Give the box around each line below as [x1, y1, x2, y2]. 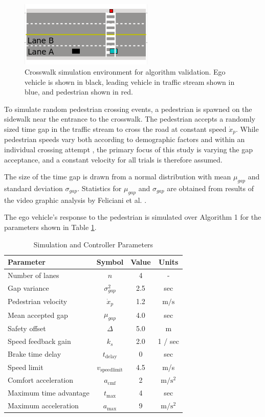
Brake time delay [8, 349, 61, 359]
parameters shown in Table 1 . [4, 222, 97, 232]
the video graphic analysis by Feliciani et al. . [4, 194, 147, 205]
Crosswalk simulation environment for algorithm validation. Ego [25, 66, 226, 77]
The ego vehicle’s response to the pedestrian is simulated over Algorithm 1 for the [4, 212, 261, 222]
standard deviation [4, 183, 63, 194]
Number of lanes [8, 270, 59, 281]
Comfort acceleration [8, 375, 74, 385]
